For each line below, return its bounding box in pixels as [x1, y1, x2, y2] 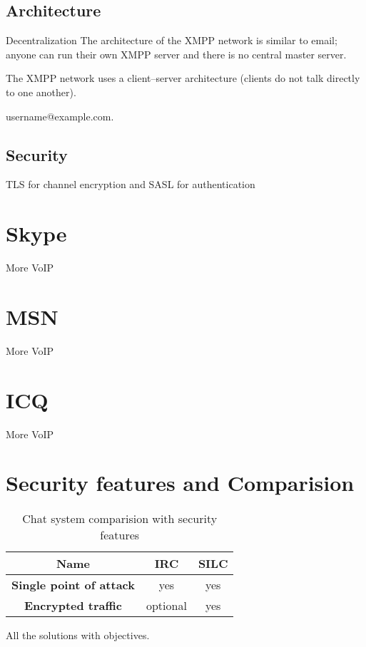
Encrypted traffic [24, 597, 123, 614]
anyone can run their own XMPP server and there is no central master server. [6, 46, 347, 61]
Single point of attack [11, 576, 135, 594]
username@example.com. [6, 108, 114, 123]
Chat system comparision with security [22, 510, 218, 527]
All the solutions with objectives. [6, 628, 150, 643]
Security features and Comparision [6, 468, 355, 497]
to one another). [6, 84, 76, 99]
